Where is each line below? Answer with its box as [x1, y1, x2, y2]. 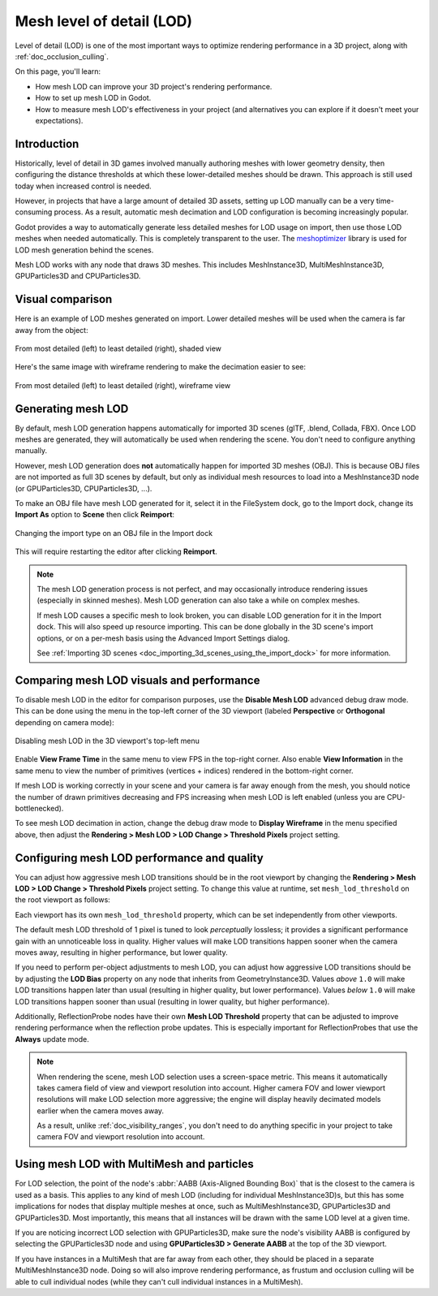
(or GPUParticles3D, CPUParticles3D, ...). [15, 483, 152, 493]
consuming [15, 207, 53, 217]
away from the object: [15, 325, 88, 335]
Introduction [15, 136, 79, 150]
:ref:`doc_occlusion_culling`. [15, 51, 109, 61]
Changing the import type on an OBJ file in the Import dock [15, 528, 213, 538]
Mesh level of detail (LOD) [15, 12, 193, 30]
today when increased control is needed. [15, 181, 152, 191]
